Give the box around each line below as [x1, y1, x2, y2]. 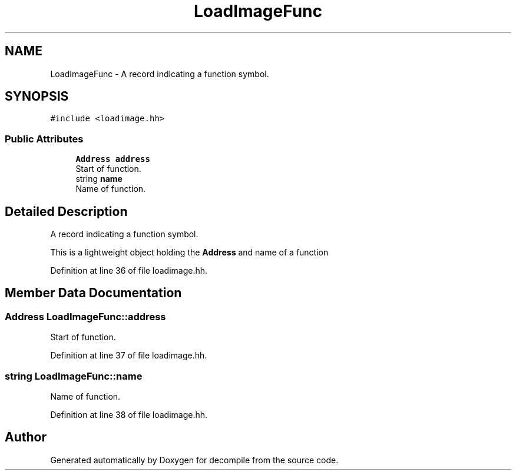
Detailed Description [5, 204, 128, 219]
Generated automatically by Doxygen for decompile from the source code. [50, 454, 339, 465]
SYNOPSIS [5, 89, 69, 104]
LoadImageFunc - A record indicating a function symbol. [50, 68, 269, 79]
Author [5, 430, 47, 445]
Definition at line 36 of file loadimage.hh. [50, 265, 208, 276]
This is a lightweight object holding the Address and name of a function [50, 247, 329, 258]
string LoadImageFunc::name [5, 370, 143, 382]
